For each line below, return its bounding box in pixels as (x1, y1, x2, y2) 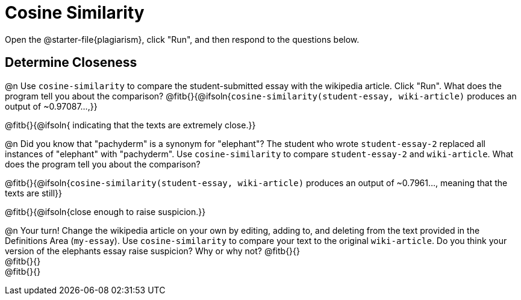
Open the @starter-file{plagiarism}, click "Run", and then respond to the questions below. (5, 34, 360, 45)
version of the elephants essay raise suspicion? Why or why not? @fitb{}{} (5, 245, 301, 256)
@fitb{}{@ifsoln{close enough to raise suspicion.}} (5, 206, 206, 217)
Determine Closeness (5, 55, 137, 70)
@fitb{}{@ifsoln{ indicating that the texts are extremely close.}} (5, 119, 256, 130)
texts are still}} (5, 187, 63, 198)
